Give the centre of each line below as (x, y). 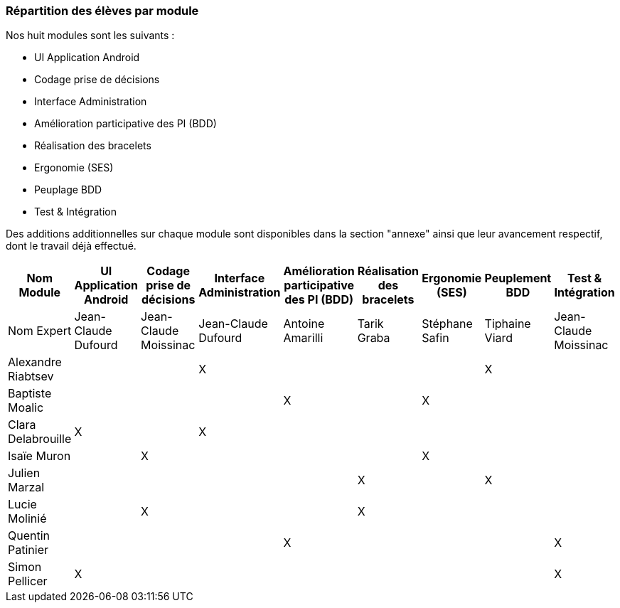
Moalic (26, 408)
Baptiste (30, 394)
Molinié (27, 519)
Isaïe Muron (39, 456)
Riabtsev (31, 377)
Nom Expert (40, 331)
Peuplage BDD (68, 190)
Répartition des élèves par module (102, 11)
